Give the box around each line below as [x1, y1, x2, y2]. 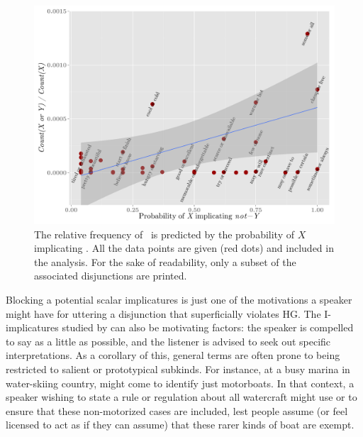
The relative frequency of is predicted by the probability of [34, 226, 294, 241]
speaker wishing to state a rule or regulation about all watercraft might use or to [6, 389, 357, 404]
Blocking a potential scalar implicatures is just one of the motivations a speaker [6, 292, 352, 307]
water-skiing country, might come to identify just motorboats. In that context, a [6, 375, 354, 390]
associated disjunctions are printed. [34, 268, 187, 283]
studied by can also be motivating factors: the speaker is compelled [62, 320, 354, 335]
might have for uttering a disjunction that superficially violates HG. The [6, 306, 321, 321]
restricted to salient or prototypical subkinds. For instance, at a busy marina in [6, 362, 350, 376]
